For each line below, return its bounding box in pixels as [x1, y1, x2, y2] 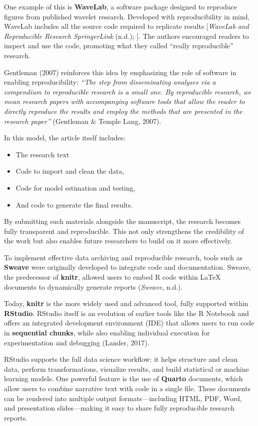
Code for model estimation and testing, [15, 182, 135, 193]
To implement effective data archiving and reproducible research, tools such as [4, 252, 243, 262]
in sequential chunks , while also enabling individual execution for [4, 327, 210, 338]
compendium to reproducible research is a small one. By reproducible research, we [4, 86, 252, 97]
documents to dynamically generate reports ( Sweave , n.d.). [4, 281, 183, 292]
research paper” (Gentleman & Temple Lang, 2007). [4, 115, 162, 126]
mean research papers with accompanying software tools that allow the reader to [4, 96, 245, 106]
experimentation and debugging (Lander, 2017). [4, 337, 150, 347]
